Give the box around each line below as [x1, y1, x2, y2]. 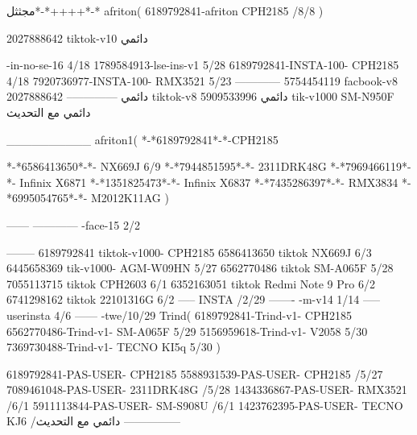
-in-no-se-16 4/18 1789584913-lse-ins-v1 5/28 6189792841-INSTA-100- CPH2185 [6, 56, 399, 73]
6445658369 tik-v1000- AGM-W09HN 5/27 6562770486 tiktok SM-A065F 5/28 [6, 259, 394, 276]
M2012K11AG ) [90, 189, 169, 206]
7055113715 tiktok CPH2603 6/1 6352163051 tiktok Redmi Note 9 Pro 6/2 [6, 275, 375, 292]
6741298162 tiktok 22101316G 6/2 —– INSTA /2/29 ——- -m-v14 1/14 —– [6, 291, 381, 308]
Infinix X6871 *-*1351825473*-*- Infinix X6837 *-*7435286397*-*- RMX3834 [19, 173, 398, 190]
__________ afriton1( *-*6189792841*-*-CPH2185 [6, 130, 279, 147]
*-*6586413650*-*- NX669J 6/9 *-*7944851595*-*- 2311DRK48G [6, 158, 327, 175]
